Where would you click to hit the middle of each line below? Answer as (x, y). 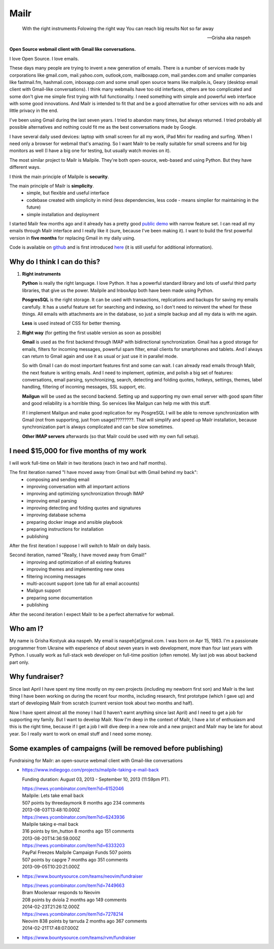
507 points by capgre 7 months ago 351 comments (75, 859)
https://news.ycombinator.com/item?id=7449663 (73, 885)
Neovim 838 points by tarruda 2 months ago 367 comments (84, 921)
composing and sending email (58, 479)
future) (34, 207)
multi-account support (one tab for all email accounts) (83, 583)
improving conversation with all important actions (78, 486)
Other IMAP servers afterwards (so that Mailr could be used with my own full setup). (111, 436)
